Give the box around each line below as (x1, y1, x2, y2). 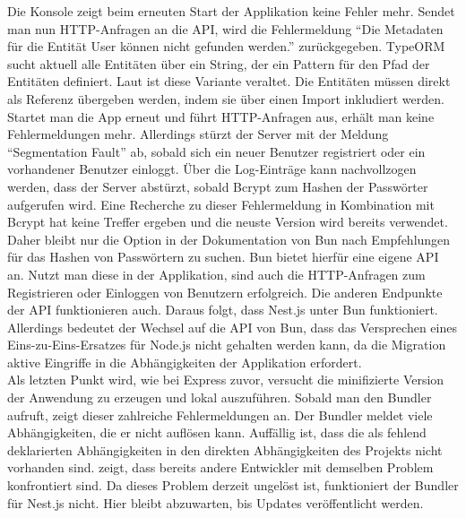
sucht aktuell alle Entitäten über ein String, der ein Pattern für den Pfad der (7, 54, 430, 73)
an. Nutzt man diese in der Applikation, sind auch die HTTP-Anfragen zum (7, 264, 426, 283)
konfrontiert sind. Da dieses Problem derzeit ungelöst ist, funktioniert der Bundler (7, 476, 459, 495)
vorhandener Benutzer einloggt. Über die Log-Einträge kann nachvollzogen (7, 160, 417, 178)
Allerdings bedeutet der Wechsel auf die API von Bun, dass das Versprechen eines (7, 317, 457, 336)
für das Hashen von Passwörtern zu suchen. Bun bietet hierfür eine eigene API (7, 247, 439, 266)
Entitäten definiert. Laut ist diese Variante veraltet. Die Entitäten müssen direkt (7, 72, 451, 91)
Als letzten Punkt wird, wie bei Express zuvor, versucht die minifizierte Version (7, 370, 444, 389)
